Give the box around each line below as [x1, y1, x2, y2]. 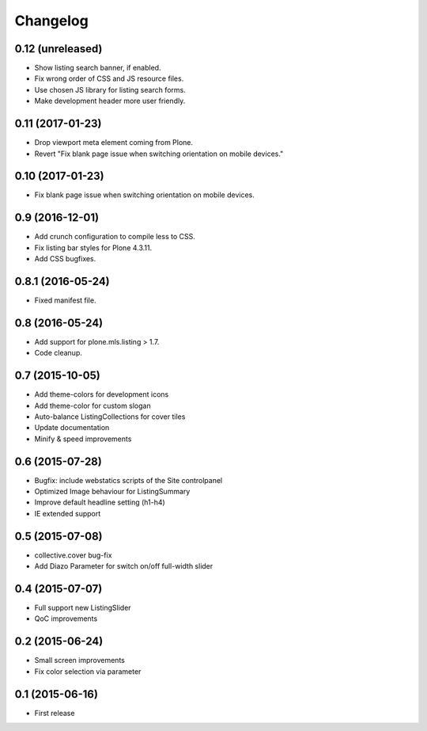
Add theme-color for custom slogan [34, 401, 151, 410]
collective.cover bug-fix [34, 550, 112, 560]
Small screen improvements [34, 656, 126, 665]
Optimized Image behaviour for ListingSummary [34, 487, 191, 497]
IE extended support [34, 508, 101, 518]
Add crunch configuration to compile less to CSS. [34, 232, 195, 242]
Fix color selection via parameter [34, 666, 142, 676]
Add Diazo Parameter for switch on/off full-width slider [34, 562, 213, 571]
